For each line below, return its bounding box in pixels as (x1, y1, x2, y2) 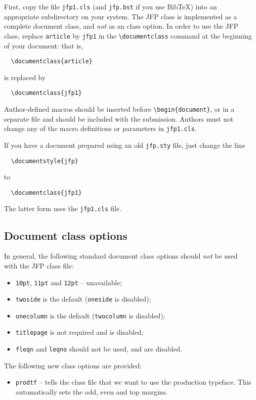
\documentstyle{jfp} (11, 157, 79, 165)
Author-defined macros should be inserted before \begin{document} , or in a (4, 104, 235, 114)
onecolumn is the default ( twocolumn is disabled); (15, 310, 165, 320)
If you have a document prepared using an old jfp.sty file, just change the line (4, 139, 245, 150)
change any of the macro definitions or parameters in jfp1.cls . (4, 123, 197, 133)
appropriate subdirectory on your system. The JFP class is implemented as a (4, 11, 237, 21)
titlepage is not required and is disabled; (15, 327, 143, 337)
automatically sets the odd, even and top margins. (15, 387, 168, 397)
